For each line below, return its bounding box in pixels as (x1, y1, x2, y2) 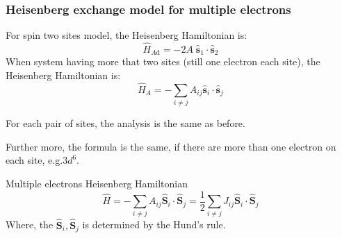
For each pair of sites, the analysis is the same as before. (6, 116, 245, 130)
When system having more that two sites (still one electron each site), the (6, 54, 320, 69)
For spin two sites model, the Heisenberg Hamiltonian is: (6, 28, 247, 42)
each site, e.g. (6, 153, 63, 167)
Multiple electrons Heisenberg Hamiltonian (6, 176, 188, 190)
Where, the (6, 217, 54, 232)
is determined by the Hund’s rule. (82, 217, 226, 232)
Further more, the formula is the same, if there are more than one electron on (6, 139, 336, 153)
